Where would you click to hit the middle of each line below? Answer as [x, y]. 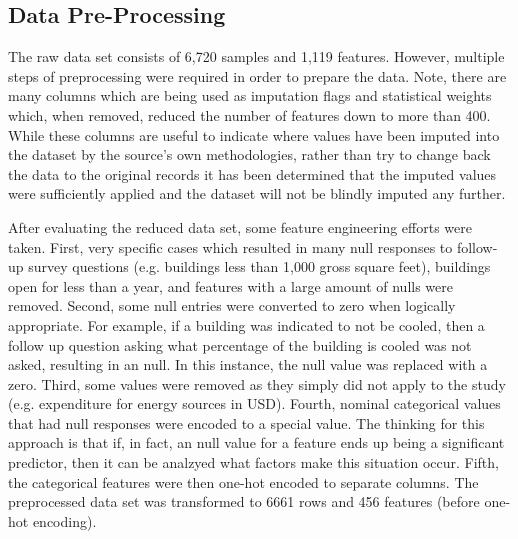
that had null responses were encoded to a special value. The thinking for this [246, 422]
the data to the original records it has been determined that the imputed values [252, 173]
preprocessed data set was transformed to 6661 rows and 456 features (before [244, 501]
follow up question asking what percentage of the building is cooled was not [240, 344]
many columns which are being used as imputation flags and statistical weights [250, 95]
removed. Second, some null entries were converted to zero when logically [232, 305]
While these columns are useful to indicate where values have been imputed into [254, 134]
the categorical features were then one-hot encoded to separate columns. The [243, 481]
